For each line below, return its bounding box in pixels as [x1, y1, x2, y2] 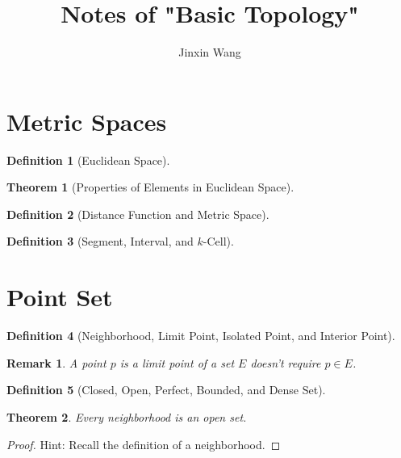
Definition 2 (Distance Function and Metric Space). [6, 205, 269, 222]
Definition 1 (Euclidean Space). [6, 151, 170, 168]
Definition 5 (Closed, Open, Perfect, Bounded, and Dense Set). [6, 381, 326, 398]
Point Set [6, 280, 113, 313]
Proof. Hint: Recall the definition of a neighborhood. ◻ [6, 435, 281, 452]
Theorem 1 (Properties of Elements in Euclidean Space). [6, 179, 294, 195]
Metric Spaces [6, 104, 167, 137]
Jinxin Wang [178, 44, 241, 61]
